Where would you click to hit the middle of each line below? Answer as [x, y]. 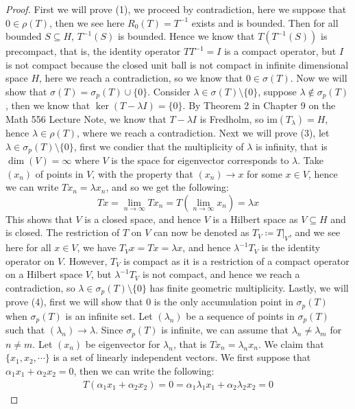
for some [265, 173]
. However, [85, 260]
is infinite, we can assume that [225, 330]
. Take [310, 160]
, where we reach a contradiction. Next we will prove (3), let [203, 133]
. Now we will [319, 78]
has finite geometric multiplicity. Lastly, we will [249, 288]
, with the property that [143, 173]
